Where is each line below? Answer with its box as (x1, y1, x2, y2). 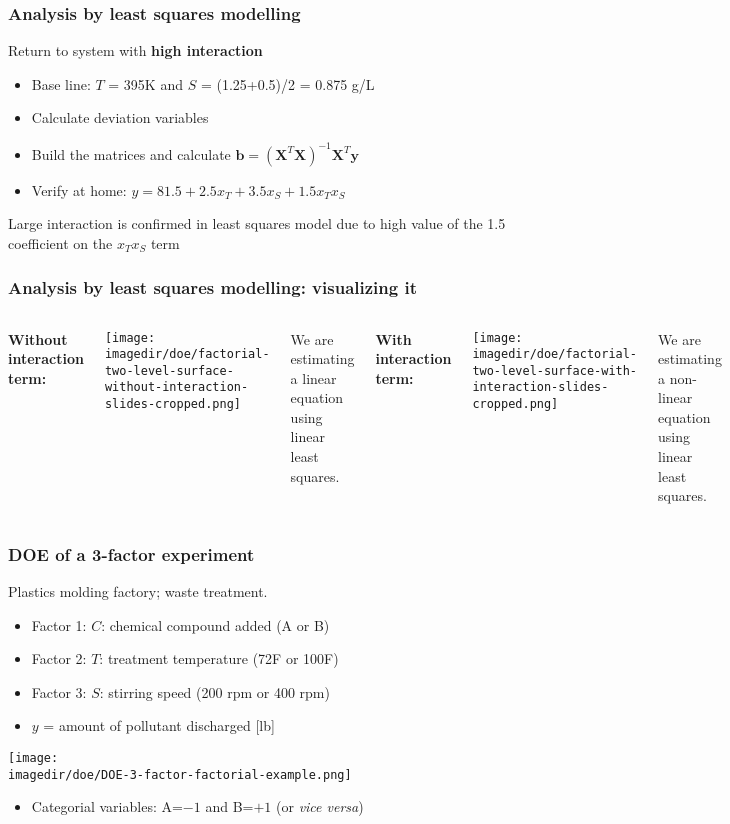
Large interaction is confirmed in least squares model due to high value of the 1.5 (8, 213, 506, 234)
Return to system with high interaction (8, 40, 263, 61)
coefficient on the (8, 232, 113, 253)
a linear (290, 367, 337, 388)
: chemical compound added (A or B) (101, 614, 330, 635)
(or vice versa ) (276, 796, 364, 817)
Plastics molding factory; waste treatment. (8, 581, 268, 602)
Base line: (31, 73, 91, 94)
